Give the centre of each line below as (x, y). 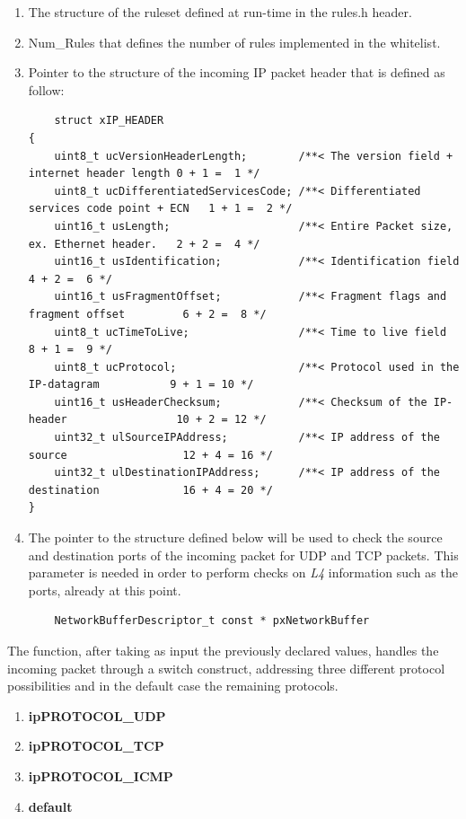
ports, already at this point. (105, 590)
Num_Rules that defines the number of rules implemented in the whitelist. (234, 42)
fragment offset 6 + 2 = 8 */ (147, 314)
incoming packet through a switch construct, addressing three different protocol (226, 668)
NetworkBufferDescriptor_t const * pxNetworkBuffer (212, 621)
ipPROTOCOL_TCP (96, 746)
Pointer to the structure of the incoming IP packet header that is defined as (237, 72)
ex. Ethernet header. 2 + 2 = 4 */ (144, 244)
